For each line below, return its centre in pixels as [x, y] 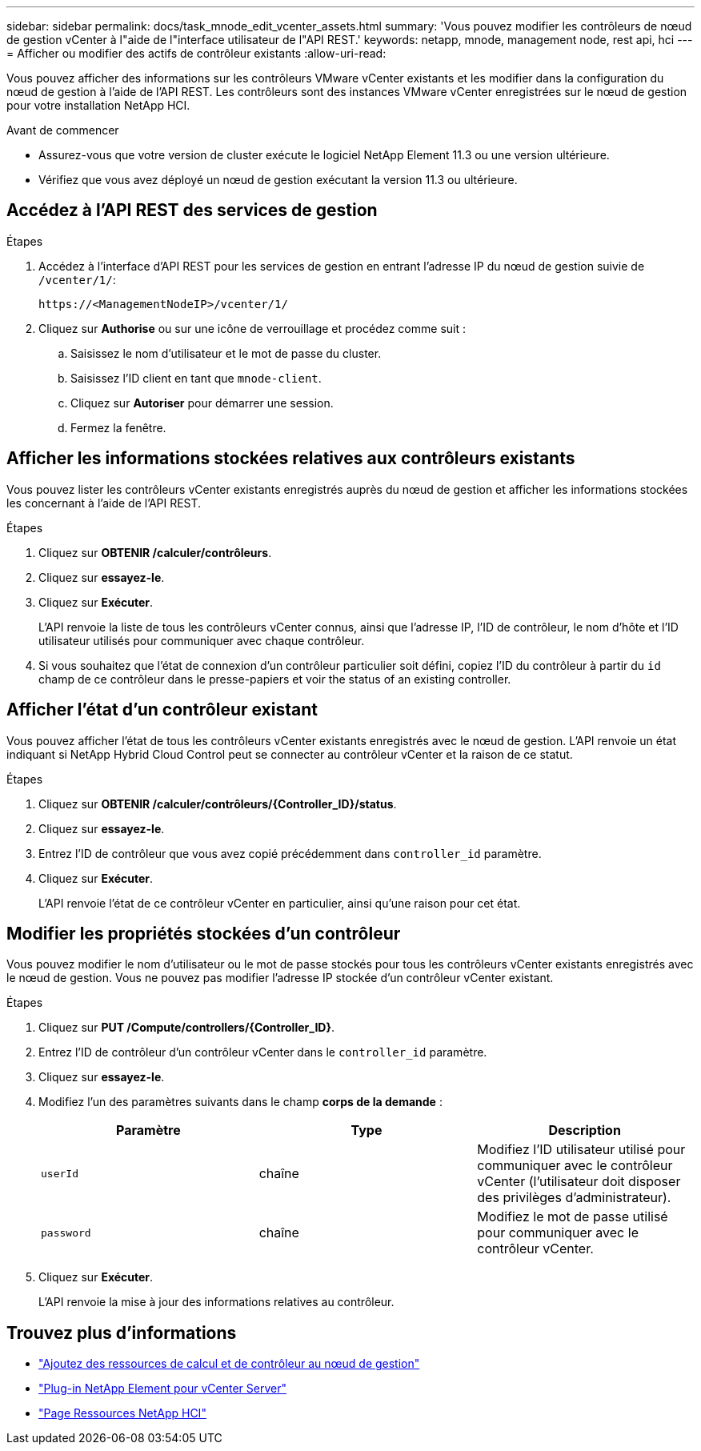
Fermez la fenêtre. [118, 427]
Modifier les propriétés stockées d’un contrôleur [204, 933]
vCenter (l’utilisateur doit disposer [579, 1182]
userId [60, 1173]
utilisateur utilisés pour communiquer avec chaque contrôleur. [202, 640]
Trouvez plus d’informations [122, 1333]
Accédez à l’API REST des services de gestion [192, 210]
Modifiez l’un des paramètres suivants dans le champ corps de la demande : [240, 1102]
